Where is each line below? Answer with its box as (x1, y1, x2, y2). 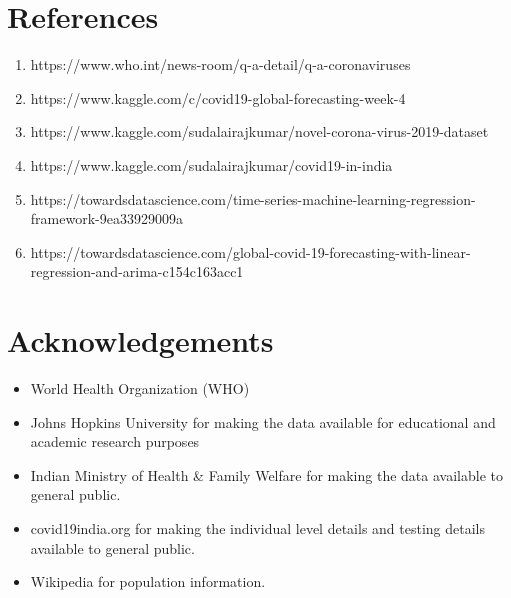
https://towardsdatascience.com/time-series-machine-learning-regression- (30, 188, 476, 209)
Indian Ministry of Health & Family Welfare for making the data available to (30, 464, 503, 485)
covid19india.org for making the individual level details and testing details (30, 517, 485, 538)
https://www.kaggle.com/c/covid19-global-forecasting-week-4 (30, 87, 406, 108)
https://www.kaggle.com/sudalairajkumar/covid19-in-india (30, 154, 393, 175)
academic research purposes (30, 431, 200, 452)
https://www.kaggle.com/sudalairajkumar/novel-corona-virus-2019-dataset (30, 121, 489, 142)
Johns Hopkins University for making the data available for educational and (30, 411, 496, 432)
